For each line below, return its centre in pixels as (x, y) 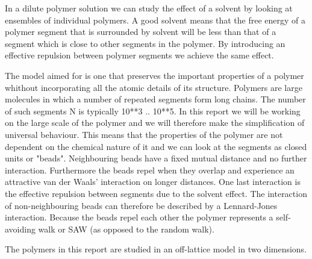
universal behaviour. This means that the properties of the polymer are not (144, 134)
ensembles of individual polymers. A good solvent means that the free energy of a (155, 20)
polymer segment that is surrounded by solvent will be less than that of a (141, 32)
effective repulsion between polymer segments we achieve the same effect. (139, 55)
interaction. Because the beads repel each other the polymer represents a (139, 217)
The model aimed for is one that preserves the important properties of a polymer (154, 75)
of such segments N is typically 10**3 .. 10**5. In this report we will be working (153, 111)
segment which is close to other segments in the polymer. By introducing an (145, 43)
